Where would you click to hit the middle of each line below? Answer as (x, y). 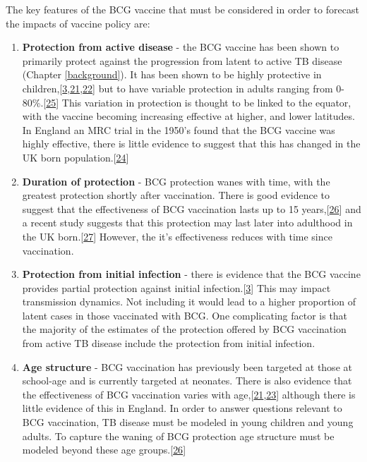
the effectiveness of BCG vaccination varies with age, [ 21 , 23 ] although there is (189, 394)
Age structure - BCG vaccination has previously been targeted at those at (187, 366)
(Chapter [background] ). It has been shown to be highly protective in (172, 74)
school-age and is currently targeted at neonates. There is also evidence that (187, 381)
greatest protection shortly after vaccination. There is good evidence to (176, 195)
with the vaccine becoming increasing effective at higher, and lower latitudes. (188, 116)
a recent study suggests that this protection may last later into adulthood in (187, 223)
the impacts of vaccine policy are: (78, 23)
